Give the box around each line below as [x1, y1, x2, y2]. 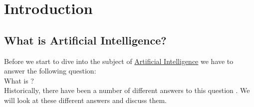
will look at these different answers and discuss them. [4, 94, 167, 105]
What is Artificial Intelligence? [4, 32, 167, 47]
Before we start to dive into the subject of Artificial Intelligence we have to [4, 55, 234, 66]
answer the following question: [4, 65, 96, 76]
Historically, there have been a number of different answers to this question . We [4, 85, 250, 95]
